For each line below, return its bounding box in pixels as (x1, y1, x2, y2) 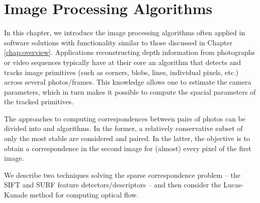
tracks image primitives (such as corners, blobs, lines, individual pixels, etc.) (4, 66, 239, 77)
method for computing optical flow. (30, 189, 139, 200)
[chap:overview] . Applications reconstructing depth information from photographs (4, 47, 255, 57)
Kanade (4, 189, 28, 200)
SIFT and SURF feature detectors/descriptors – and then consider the (4, 179, 221, 190)
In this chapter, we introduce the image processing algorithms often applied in (4, 27, 245, 38)
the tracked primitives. (4, 96, 74, 107)
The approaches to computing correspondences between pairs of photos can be (4, 113, 246, 123)
